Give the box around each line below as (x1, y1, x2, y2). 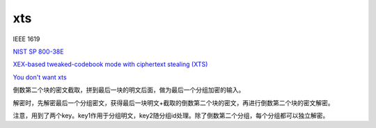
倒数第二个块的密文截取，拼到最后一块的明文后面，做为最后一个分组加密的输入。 (13, 86, 245, 94)
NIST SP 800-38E (13, 47, 64, 56)
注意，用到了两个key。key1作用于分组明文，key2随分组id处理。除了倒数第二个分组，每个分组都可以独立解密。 (13, 111, 329, 120)
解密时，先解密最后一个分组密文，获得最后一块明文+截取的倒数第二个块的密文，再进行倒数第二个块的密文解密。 (13, 98, 334, 107)
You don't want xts (13, 73, 67, 81)
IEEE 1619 (13, 35, 40, 43)
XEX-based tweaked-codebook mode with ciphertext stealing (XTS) (13, 60, 208, 69)
